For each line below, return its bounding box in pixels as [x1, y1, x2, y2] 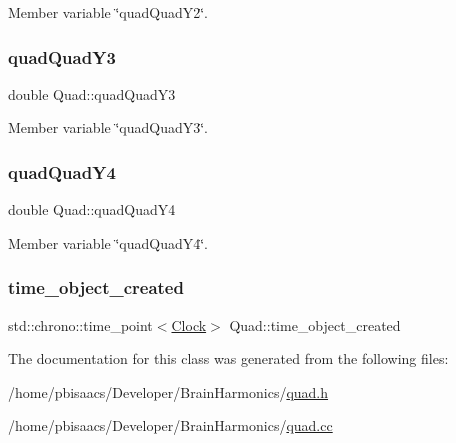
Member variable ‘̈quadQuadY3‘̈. [8, 117, 209, 138]
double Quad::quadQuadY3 [8, 83, 176, 104]
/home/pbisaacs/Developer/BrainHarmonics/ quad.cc [8, 415, 333, 436]
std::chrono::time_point [8, 314, 153, 335]
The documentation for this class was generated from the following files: [8, 348, 449, 369]
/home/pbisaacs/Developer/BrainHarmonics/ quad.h [8, 381, 329, 402]
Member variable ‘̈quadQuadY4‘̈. [8, 232, 209, 253]
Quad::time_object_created [229, 314, 401, 335]
